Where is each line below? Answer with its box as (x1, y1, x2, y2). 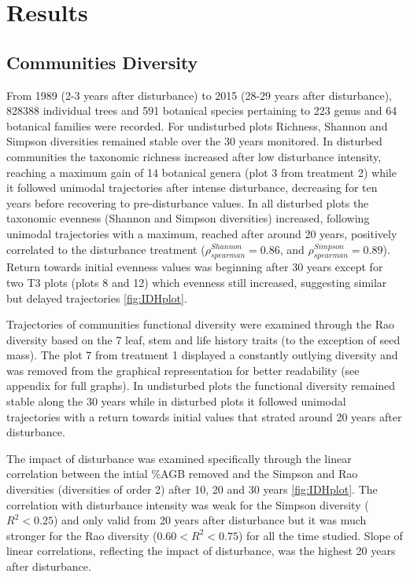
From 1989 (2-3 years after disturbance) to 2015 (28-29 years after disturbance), (6, 86, 392, 103)
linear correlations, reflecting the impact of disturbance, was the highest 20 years (6, 542, 396, 559)
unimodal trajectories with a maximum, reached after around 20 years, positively (6, 225, 397, 241)
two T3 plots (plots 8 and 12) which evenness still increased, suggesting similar (6, 274, 387, 290)
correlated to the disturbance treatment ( (6, 241, 205, 257)
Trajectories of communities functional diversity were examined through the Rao (6, 316, 394, 333)
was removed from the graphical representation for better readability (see (6, 362, 360, 378)
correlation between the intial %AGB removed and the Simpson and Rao (6, 465, 358, 482)
